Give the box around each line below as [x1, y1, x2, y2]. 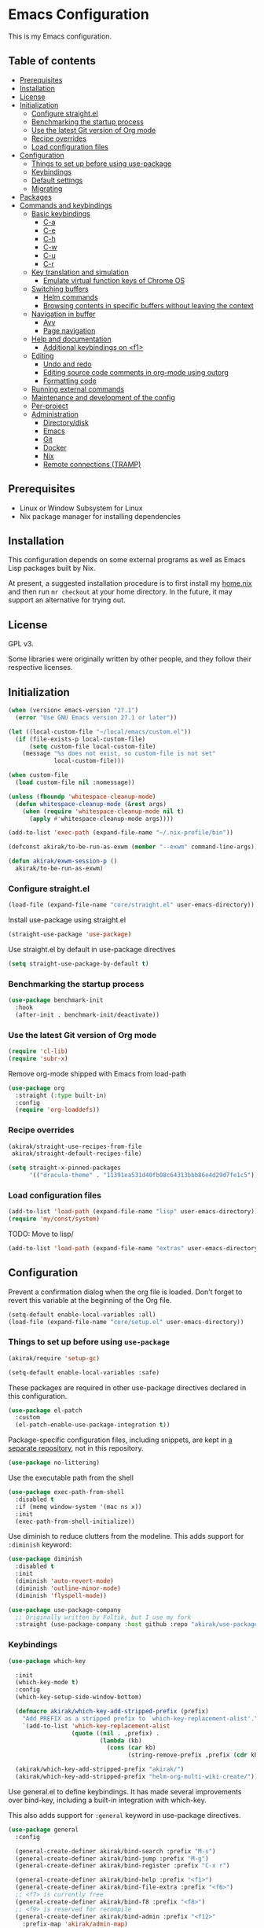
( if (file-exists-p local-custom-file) [15, 735, 146, 743]
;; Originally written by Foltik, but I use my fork [15, 1613, 192, 1621]
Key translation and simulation [31, 267, 130, 277]
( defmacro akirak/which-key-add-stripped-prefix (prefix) [15, 1708, 210, 1716]
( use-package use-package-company [8, 1606, 122, 1613]
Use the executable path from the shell [8, 1473, 134, 1483]
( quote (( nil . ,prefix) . [71, 1729, 159, 1737]
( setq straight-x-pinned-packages [8, 1164, 122, 1172]
